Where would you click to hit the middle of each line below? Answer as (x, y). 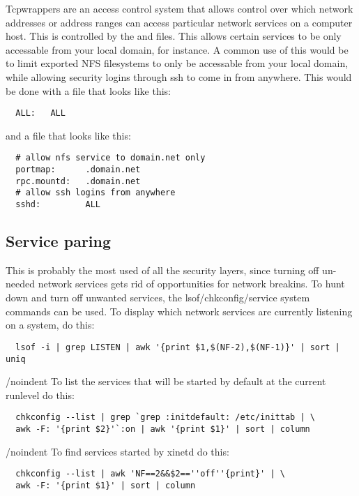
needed (20, 284)
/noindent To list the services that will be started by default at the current (166, 381)
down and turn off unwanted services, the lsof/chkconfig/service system (158, 298)
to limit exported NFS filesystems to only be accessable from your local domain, (177, 63)
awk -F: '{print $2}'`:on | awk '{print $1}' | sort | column (163, 429)
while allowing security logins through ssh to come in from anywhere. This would (179, 76)
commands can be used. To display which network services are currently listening (179, 311)
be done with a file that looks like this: (88, 90)
